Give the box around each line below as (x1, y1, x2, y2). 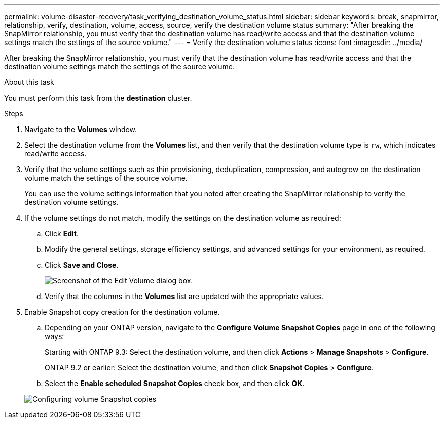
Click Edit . (45, 229, 79, 238)
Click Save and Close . (45, 261, 119, 269)
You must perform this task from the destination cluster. (4, 94, 192, 102)
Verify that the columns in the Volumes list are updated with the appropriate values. (45, 292, 324, 301)
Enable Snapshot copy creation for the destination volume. (24, 308, 220, 316)
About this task (4, 78, 54, 87)
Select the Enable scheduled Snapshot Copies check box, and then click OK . (45, 379, 305, 388)
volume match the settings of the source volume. (24, 174, 188, 182)
